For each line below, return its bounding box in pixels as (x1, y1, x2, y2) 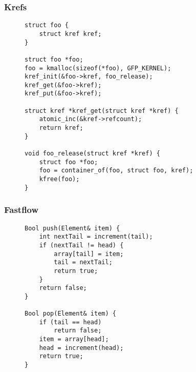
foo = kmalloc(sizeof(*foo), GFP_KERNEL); (25, 64, 171, 72)
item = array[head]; (39, 336, 109, 343)
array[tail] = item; (54, 250, 124, 258)
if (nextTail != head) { (39, 241, 124, 249)
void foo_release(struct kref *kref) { (25, 150, 160, 158)
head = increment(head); (39, 344, 124, 351)
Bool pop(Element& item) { (25, 310, 116, 318)
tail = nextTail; (54, 259, 113, 266)
